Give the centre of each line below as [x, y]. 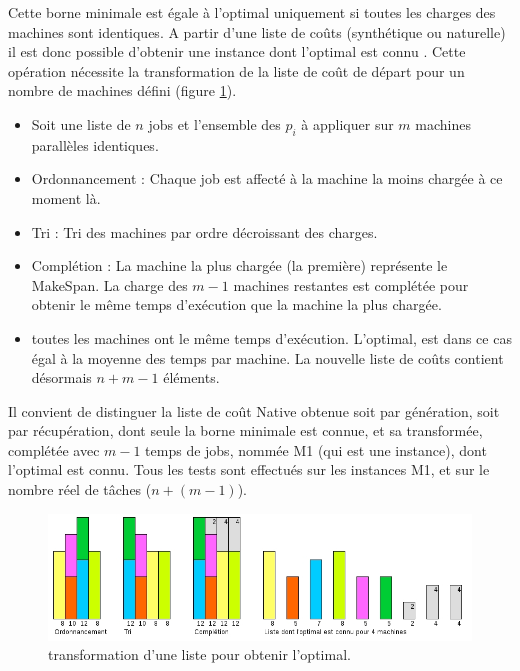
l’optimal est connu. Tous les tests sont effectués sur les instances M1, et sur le [249, 469]
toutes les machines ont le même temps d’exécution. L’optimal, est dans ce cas [271, 337]
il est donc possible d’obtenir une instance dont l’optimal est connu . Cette [237, 51]
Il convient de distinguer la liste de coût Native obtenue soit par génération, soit [254, 410]
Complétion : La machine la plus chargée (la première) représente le [239, 265]
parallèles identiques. [95, 144]
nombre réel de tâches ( [80, 489]
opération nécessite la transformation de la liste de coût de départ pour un [236, 70]
